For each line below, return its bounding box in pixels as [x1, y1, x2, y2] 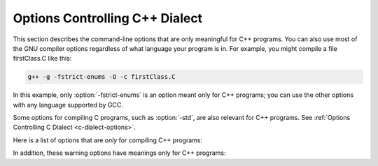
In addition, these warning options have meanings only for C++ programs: [13, 149, 226, 157]
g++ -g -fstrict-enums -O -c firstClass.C [27, 73, 176, 81]
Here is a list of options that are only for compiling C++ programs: [13, 136, 203, 144]
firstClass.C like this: [13, 54, 72, 63]
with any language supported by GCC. [13, 100, 124, 109]
